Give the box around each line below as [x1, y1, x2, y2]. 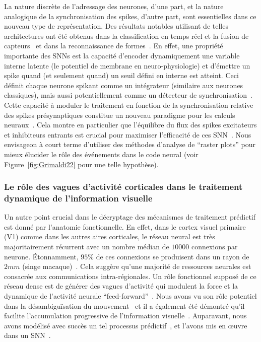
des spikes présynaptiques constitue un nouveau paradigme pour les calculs [4, 109, 235, 120]
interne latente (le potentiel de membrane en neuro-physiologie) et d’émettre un [4, 60, 250, 71]
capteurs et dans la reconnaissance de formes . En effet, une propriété [4, 40, 223, 51]
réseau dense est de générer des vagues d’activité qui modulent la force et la [4, 281, 238, 291]
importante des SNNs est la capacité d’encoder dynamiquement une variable [4, 50, 240, 60]
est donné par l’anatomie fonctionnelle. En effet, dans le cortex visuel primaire [4, 221, 246, 232]
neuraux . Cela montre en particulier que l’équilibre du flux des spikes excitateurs [4, 119, 257, 130]
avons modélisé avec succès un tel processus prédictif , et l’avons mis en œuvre [4, 320, 247, 330]
